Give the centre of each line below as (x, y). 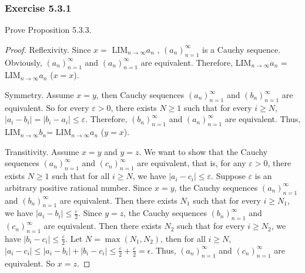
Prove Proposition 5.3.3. (48, 30)
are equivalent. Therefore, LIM (196, 62)
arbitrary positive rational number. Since (78, 187)
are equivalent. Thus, (263, 119)
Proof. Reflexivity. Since (48, 49)
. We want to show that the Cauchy (203, 151)
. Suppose (228, 176)
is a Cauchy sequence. (242, 49)
